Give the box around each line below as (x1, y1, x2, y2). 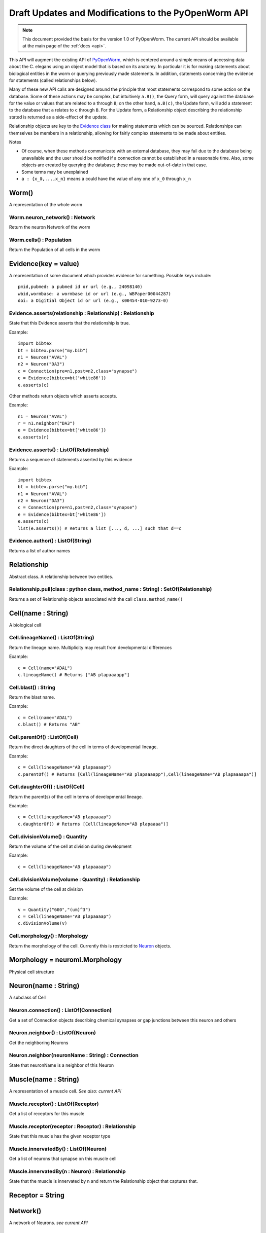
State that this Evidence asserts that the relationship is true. (9, 320, 130, 326)
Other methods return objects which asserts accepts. (9, 393, 118, 399)
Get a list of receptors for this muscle (9, 1110, 85, 1117)
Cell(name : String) (9, 609, 68, 617)
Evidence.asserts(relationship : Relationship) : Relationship (9, 310, 155, 317)
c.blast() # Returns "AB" (18, 722, 81, 727)
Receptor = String (9, 1191, 65, 1199)
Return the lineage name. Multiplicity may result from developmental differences (9, 644, 172, 651)
